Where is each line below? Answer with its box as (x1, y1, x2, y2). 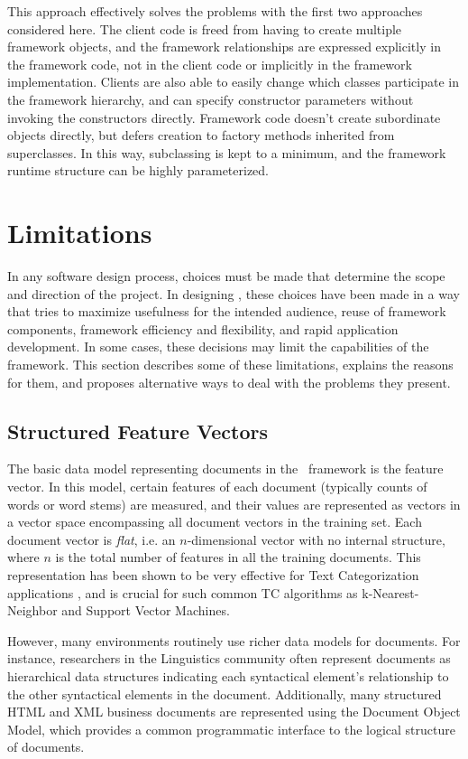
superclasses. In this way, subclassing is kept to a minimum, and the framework (7, 143, 446, 162)
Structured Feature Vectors (7, 417, 269, 445)
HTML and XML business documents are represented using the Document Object (7, 702, 461, 721)
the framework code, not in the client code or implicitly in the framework (7, 54, 412, 73)
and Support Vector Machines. (61, 601, 230, 620)
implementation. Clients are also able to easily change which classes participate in (7, 72, 459, 91)
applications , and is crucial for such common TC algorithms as (7, 583, 358, 602)
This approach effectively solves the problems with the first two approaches (7, 2, 423, 20)
